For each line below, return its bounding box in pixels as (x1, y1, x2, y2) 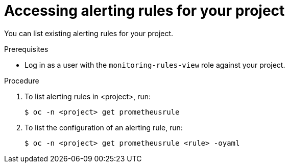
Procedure (4, 76, 39, 85)
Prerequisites (4, 44, 49, 53)
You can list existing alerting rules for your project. (4, 29, 174, 38)
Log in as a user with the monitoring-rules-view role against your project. (25, 60, 285, 69)
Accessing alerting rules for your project (4, 2, 285, 19)
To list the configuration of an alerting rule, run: (25, 123, 183, 132)
